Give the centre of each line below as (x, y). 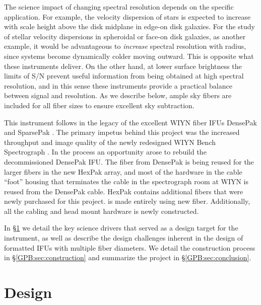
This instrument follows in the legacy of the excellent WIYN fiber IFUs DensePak (130, 122)
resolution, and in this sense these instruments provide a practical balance (118, 85)
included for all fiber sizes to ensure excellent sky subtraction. (99, 105)
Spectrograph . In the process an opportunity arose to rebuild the (105, 152)
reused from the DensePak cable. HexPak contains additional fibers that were (124, 191)
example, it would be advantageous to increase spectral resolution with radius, (125, 46)
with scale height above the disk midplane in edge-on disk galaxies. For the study (130, 26)
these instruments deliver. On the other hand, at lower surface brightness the (123, 66)
